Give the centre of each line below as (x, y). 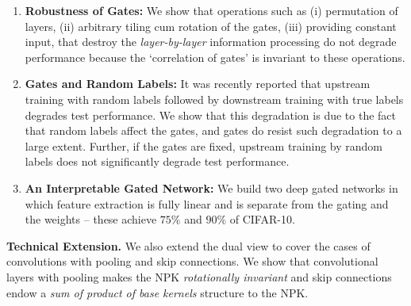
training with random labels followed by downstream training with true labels (214, 99)
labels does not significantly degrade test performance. (157, 161)
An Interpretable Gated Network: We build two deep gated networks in (211, 187)
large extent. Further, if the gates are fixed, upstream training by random (204, 145)
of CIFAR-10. (262, 219)
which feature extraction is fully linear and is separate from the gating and (207, 203)
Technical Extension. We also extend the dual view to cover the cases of (188, 245)
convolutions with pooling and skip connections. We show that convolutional (192, 261)
